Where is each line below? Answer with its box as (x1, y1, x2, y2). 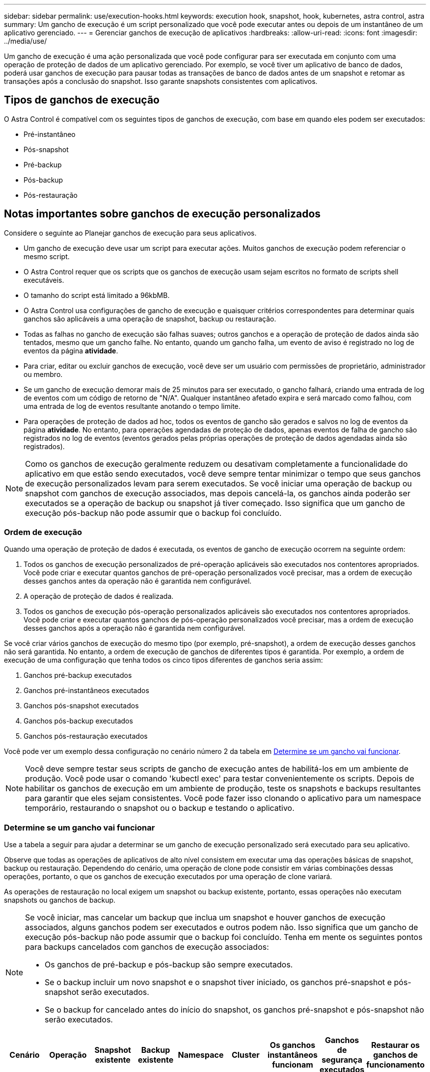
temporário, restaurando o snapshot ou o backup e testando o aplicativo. (25, 803, 295, 813)
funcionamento (366, 1060, 425, 1070)
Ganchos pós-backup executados (24, 717, 133, 725)
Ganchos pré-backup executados (24, 671, 132, 680)
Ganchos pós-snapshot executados (24, 701, 139, 710)
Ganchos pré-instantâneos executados (24, 686, 149, 695)
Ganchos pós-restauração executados (24, 732, 148, 741)
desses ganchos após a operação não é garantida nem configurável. (24, 624, 245, 633)
